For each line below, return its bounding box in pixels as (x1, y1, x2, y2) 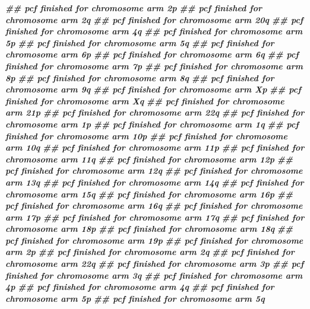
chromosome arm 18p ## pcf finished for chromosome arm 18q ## (5, 222, 293, 235)
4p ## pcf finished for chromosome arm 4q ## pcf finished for (5, 281, 274, 293)
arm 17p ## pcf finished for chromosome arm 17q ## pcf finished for (5, 211, 305, 223)
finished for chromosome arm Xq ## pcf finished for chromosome (5, 94, 284, 107)
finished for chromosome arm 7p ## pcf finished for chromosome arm (5, 59, 303, 72)
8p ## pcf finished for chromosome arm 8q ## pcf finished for (5, 71, 274, 84)
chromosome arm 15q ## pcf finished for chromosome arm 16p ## (5, 187, 293, 200)
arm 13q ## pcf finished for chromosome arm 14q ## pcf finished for (5, 176, 304, 188)
